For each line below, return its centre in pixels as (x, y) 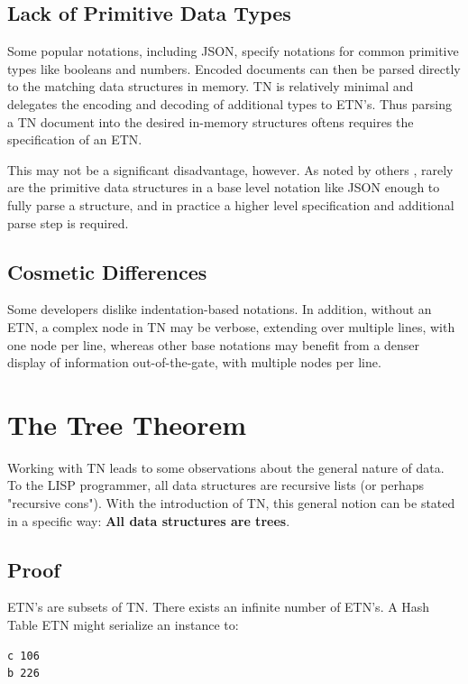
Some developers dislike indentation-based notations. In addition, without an (220, 309)
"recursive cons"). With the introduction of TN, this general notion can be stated (231, 503)
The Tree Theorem (127, 424)
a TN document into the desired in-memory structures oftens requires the (211, 121)
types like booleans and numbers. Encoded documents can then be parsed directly (234, 68)
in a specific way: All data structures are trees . (149, 520)
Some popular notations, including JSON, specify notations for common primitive (233, 51)
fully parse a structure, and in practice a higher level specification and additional (231, 204)
